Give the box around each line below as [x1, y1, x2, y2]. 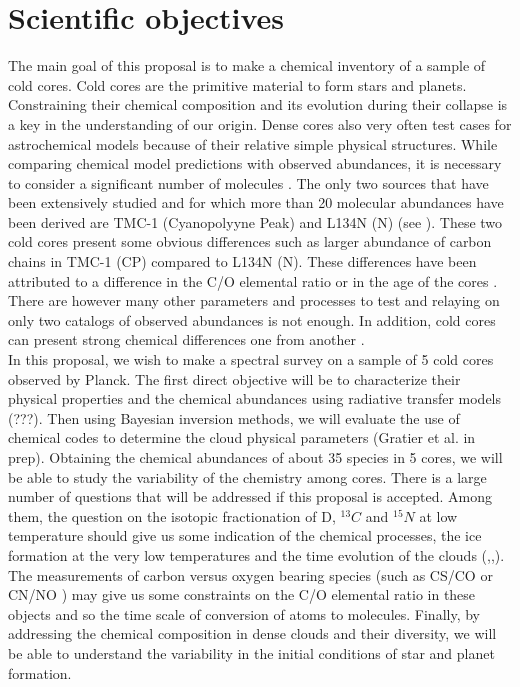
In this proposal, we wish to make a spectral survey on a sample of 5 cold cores [8, 349, 494, 370]
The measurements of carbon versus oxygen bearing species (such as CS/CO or [8, 564, 493, 585]
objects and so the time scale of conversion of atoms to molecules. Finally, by [8, 603, 480, 624]
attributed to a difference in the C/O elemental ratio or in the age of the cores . [8, 270, 498, 291]
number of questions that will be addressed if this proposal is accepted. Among [8, 486, 493, 507]
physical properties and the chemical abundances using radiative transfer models [8, 388, 502, 409]
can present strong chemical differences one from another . [8, 329, 365, 350]
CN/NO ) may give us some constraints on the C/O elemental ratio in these [8, 584, 476, 605]
